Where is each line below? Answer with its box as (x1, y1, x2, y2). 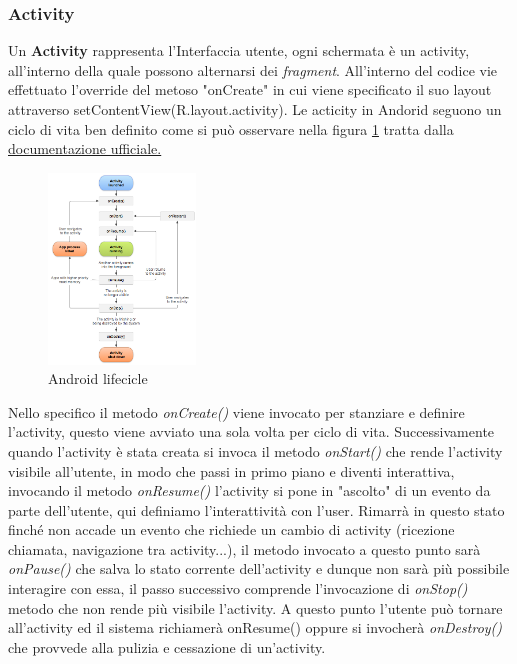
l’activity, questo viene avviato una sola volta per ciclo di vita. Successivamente (8, 421, 495, 442)
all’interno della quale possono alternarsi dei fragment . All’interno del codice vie (8, 59, 498, 80)
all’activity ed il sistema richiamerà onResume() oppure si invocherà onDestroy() (8, 617, 503, 638)
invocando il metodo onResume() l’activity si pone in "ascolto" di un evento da (8, 480, 491, 501)
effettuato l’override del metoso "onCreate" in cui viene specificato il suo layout (8, 79, 492, 100)
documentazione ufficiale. (8, 138, 162, 159)
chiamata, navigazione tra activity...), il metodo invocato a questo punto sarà (8, 538, 481, 559)
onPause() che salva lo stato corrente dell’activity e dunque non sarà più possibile (8, 558, 510, 579)
